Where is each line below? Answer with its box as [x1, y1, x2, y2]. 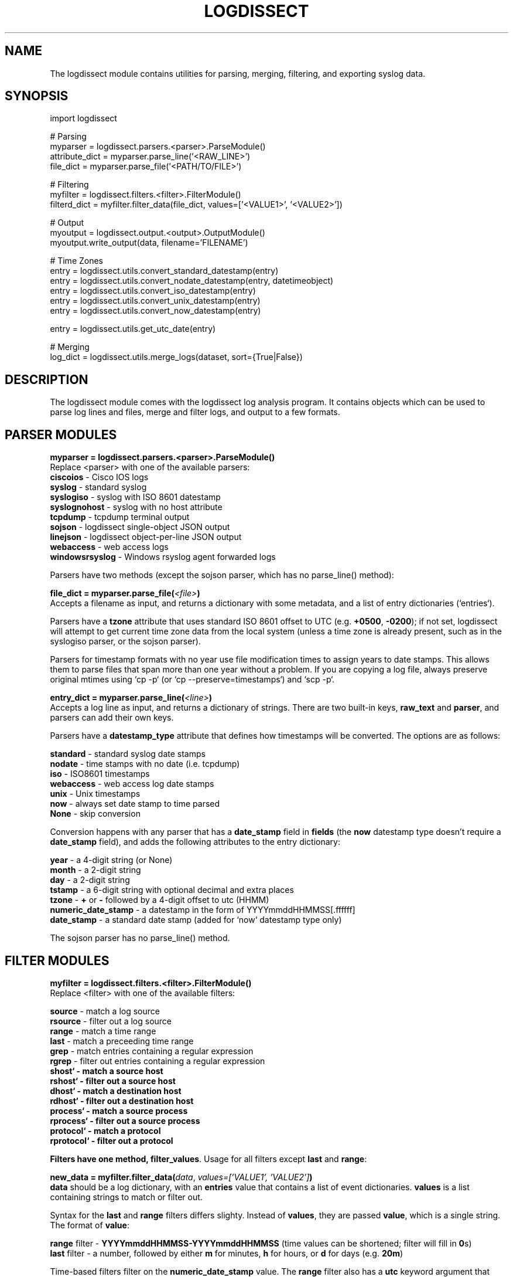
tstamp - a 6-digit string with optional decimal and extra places [50, 885, 294, 895]
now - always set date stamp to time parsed [50, 799, 220, 809]
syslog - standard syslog [50, 482, 147, 493]
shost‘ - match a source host [50, 1065, 163, 1076]
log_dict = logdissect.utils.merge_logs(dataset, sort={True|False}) [50, 352, 303, 362]
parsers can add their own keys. [50, 712, 174, 723]
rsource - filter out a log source [50, 1016, 172, 1026]
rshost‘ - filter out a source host [50, 1075, 176, 1086]
